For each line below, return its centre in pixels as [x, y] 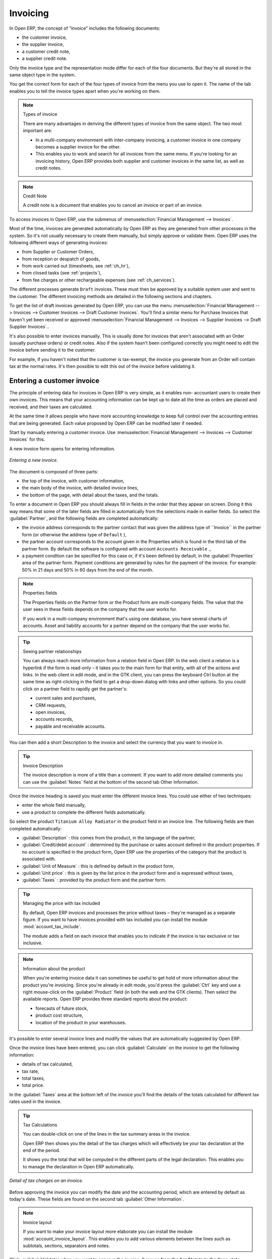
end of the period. [42, 1150]
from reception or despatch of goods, [61, 259]
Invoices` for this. [27, 439]
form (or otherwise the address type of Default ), [74, 534]
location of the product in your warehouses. [81, 1022]
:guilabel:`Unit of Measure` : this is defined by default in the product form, [98, 866]
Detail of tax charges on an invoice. [46, 1180]
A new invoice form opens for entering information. [62, 449]
